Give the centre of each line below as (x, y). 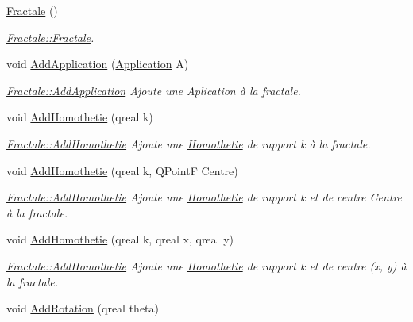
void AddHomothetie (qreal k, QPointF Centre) (122, 170)
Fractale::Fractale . (50, 37)
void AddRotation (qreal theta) (83, 308)
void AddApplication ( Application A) (98, 64)
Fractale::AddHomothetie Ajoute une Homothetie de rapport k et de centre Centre (205, 197)
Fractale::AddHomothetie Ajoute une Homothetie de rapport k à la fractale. (189, 143)
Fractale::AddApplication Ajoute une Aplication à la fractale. (154, 90)
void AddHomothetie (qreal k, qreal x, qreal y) (120, 239)
